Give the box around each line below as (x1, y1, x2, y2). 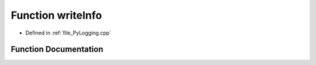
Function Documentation (11, 45, 104, 54)
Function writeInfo (11, 9, 102, 22)
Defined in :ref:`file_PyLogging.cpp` (25, 29, 111, 36)
